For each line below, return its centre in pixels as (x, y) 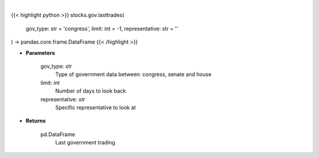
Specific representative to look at (95, 107)
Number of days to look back (91, 91)
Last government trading (85, 143)
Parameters (40, 52)
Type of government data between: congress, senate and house (134, 74)
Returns (36, 121)
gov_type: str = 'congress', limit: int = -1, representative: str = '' (102, 28)
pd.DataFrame (58, 134)
